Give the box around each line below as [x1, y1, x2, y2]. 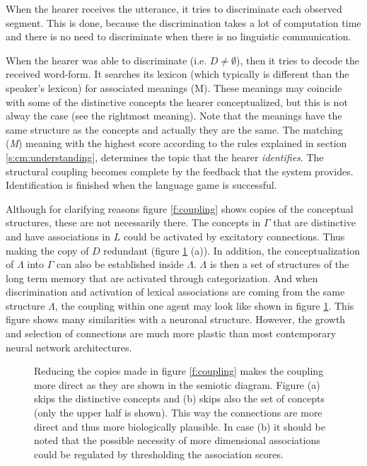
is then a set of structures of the [209, 257, 349, 272]
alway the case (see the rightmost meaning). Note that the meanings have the [6, 108, 342, 123]
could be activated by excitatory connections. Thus [123, 228, 345, 243]
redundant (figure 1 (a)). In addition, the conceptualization [103, 243, 360, 257]
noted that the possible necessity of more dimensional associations [34, 433, 320, 448]
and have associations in [6, 228, 111, 243]
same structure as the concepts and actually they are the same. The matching [6, 122, 343, 136]
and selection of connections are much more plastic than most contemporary [6, 326, 337, 341]
